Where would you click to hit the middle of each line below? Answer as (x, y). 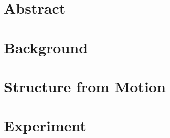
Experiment (45, 125)
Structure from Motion (85, 86)
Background (46, 47)
